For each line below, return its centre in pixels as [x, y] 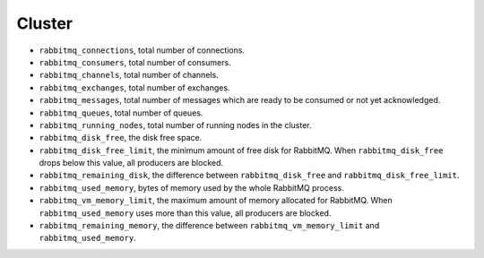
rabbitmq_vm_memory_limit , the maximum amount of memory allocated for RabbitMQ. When [216, 201]
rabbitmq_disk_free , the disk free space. [121, 138]
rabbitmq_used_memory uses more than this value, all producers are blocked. [185, 213]
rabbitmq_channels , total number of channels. [129, 75]
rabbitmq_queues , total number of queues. [121, 113]
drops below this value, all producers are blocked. [131, 163]
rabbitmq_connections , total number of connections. [142, 50]
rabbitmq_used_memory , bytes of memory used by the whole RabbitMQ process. [191, 187]
